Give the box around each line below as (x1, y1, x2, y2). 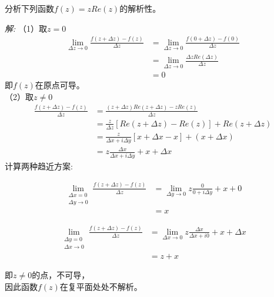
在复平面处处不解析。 (59, 281, 142, 293)
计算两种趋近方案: (5, 159, 73, 172)
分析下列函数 (5, 2, 54, 14)
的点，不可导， (32, 269, 90, 281)
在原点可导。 (35, 79, 85, 91)
